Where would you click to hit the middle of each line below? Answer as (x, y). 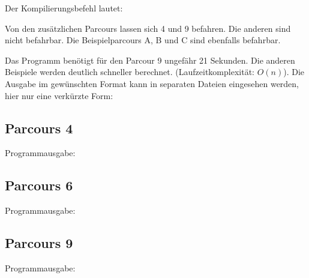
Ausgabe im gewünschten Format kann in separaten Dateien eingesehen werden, (152, 83)
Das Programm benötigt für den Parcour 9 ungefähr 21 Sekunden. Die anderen (150, 60)
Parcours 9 (39, 243)
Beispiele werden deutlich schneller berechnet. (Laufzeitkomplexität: (130, 72)
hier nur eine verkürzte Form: (59, 95)
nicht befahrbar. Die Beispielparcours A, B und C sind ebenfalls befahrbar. (143, 40)
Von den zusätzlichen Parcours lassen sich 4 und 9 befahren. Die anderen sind (148, 28)
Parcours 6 (39, 185)
